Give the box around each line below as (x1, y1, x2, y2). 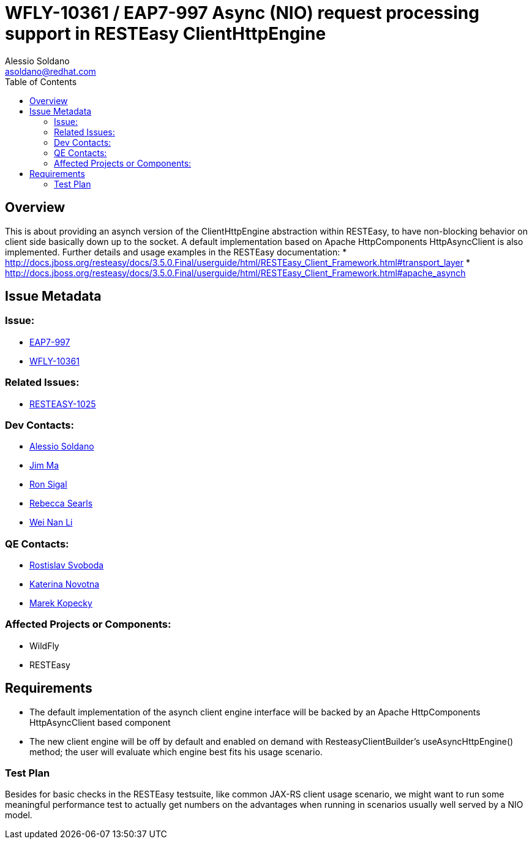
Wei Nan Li (29, 517, 73, 528)
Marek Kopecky (29, 598, 92, 609)
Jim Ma (29, 460, 59, 471)
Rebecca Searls (29, 498, 93, 509)
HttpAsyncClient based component (29, 717, 171, 728)
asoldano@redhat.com (5, 66, 96, 77)
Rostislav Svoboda (29, 560, 104, 571)
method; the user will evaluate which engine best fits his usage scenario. (29, 746, 323, 757)
